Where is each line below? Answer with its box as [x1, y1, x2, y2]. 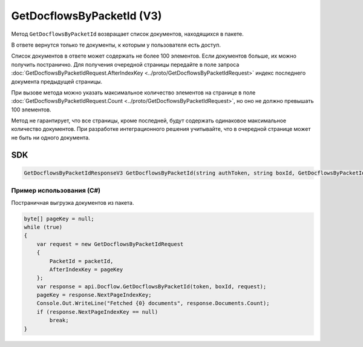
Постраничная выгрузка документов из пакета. [11, 199, 134, 206]
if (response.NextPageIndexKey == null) [36, 308, 159, 315]
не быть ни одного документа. [11, 134, 90, 141]
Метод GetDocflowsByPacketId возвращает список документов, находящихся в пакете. [11, 30, 244, 38]
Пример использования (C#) [11, 187, 101, 195]
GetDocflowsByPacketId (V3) [11, 9, 162, 22]
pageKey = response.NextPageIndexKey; [36, 291, 152, 299]
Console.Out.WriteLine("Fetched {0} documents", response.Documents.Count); [36, 300, 270, 307]
